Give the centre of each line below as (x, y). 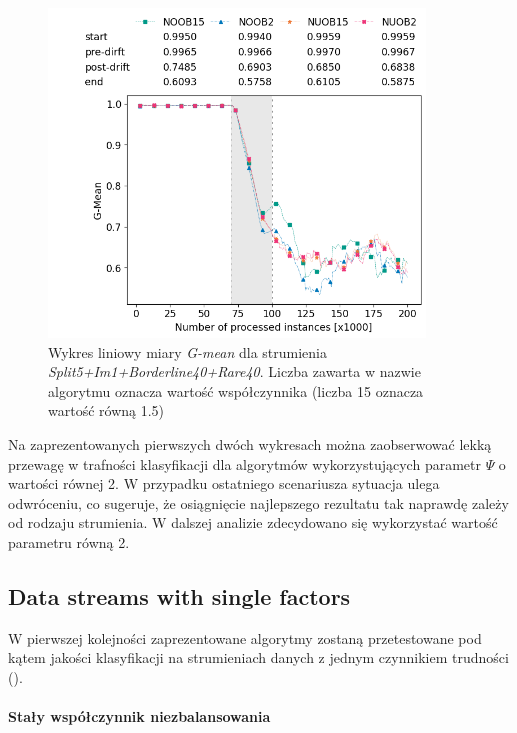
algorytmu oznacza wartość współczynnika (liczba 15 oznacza (236, 390)
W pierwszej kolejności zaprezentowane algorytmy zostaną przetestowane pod (245, 637)
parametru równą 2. (69, 541)
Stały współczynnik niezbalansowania (139, 716)
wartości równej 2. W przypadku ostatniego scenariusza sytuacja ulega (224, 483)
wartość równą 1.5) (106, 410)
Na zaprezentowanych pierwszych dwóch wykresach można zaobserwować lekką (250, 443)
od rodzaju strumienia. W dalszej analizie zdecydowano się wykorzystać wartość (253, 522)
